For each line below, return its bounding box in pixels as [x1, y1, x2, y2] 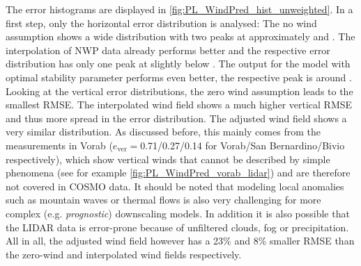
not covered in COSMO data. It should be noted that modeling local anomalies [6, 178, 344, 193]
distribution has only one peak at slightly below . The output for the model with [6, 56, 351, 71]
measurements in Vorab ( [6, 138, 113, 152]
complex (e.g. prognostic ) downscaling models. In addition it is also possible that [6, 206, 350, 220]
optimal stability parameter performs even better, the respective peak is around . [6, 69, 352, 84]
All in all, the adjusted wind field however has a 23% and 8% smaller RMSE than [6, 233, 355, 248]
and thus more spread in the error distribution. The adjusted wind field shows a [6, 110, 347, 125]
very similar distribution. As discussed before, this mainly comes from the [6, 124, 321, 139]
